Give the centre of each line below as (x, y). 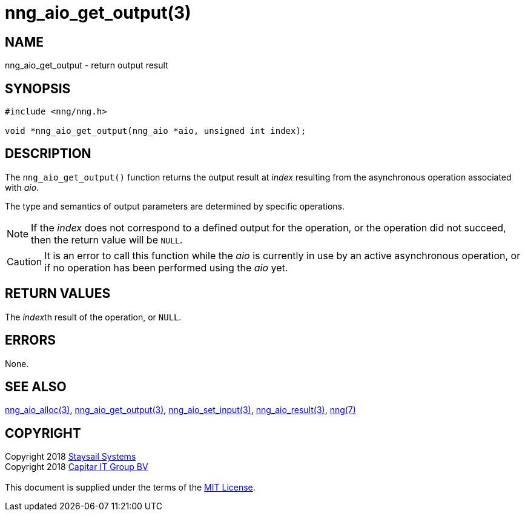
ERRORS (31, 340)
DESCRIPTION (48, 154)
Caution (25, 261)
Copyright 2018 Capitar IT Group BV (77, 467)
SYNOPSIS (38, 88)
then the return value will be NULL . (107, 240)
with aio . (22, 187)
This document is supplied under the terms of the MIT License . (130, 488)
